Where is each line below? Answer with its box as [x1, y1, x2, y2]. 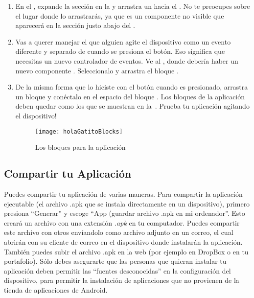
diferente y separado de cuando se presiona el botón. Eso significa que [15, 46, 225, 56]
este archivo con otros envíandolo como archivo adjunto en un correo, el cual [4, 227, 233, 237]
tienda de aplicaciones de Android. [4, 284, 108, 295]
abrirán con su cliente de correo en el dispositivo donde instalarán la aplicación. [4, 236, 243, 247]
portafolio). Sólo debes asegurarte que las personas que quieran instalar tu [4, 256, 227, 266]
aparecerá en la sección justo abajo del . [15, 20, 135, 30]
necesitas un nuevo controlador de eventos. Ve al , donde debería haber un [15, 55, 238, 66]
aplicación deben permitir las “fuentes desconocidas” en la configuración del [4, 265, 231, 275]
